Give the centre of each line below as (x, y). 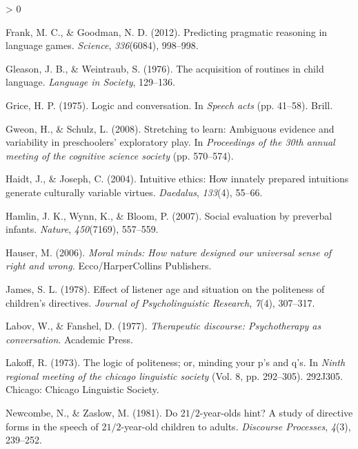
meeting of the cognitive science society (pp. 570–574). (120, 155)
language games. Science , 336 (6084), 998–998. (102, 45)
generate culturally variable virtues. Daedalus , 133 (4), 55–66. (134, 192)
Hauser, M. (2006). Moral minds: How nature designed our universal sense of (169, 252)
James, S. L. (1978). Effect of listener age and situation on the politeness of (165, 288)
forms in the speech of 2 (56, 426)
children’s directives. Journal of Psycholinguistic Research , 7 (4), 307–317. (160, 302)
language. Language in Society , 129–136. (90, 82)
